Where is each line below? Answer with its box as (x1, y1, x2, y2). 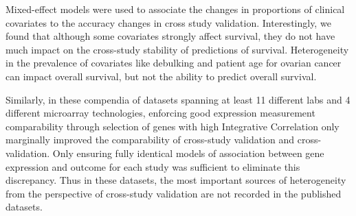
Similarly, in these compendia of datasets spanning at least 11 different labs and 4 (5, 92, 351, 106)
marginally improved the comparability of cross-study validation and (5, 132, 295, 147)
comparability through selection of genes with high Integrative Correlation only (5, 119, 340, 133)
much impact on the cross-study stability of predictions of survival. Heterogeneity (5, 42, 349, 56)
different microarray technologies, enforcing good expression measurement (5, 106, 315, 120)
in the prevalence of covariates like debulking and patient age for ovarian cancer (5, 56, 342, 70)
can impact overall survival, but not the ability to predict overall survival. (5, 69, 317, 83)
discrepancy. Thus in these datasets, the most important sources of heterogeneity (5, 173, 346, 187)
